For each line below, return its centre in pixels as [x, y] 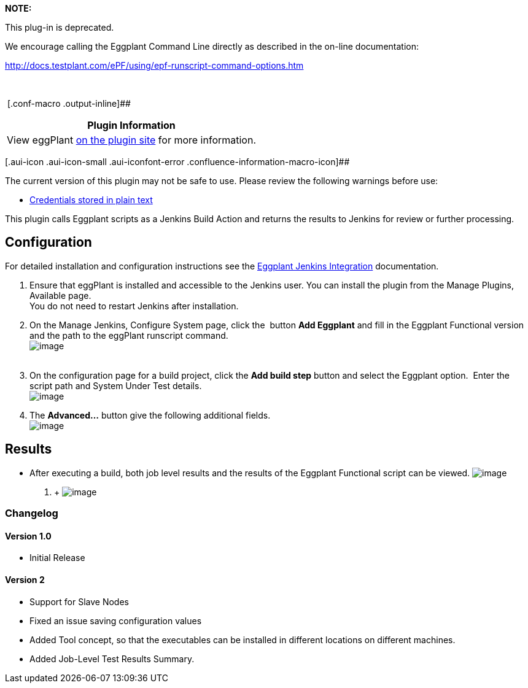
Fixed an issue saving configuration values [116, 620]
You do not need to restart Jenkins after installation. [134, 306]
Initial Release [57, 558]
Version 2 [25, 579]
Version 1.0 [28, 536]
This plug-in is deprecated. [60, 27]
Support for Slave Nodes [79, 601]
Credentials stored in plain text [91, 200]
